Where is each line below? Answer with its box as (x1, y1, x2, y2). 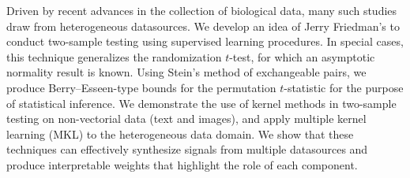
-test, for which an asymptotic (229, 48, 375, 65)
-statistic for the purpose (284, 79, 404, 95)
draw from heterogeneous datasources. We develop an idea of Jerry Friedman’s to (6, 17, 400, 34)
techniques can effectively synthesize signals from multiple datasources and (6, 141, 368, 158)
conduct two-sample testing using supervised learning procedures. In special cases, (6, 33, 404, 50)
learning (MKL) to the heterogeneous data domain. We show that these (6, 125, 354, 142)
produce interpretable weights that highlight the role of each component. (6, 156, 358, 172)
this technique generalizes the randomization (6, 48, 222, 65)
